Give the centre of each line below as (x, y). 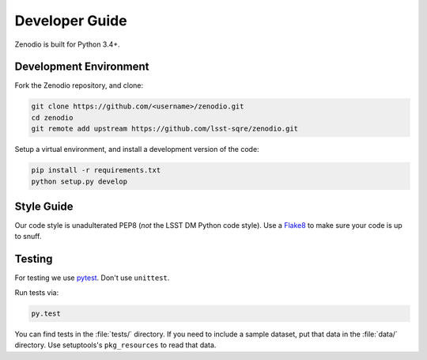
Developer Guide (71, 21)
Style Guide (44, 206)
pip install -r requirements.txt (96, 171)
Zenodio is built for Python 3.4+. (67, 44)
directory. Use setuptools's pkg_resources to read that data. (115, 345)
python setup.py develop (79, 181)
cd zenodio (52, 117)
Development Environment (82, 67)
